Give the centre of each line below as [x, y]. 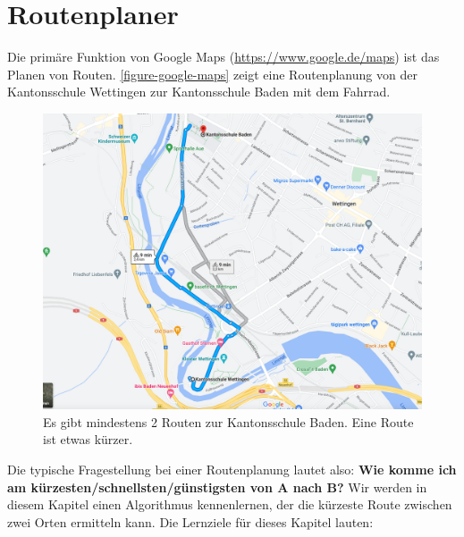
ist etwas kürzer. [88, 439]
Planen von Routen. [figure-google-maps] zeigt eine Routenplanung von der [212, 74]
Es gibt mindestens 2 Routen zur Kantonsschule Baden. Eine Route [228, 421]
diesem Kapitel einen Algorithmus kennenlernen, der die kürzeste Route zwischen [230, 504]
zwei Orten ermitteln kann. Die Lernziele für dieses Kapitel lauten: [190, 521]
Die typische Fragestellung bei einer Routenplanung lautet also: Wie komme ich [232, 469]
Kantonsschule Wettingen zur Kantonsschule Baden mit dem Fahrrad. [199, 92]
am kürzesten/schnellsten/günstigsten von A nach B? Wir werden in [217, 487]
